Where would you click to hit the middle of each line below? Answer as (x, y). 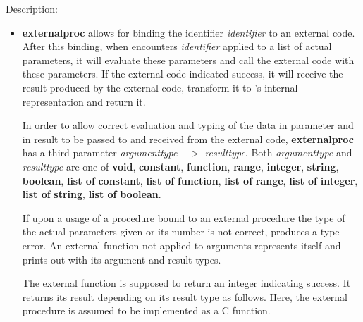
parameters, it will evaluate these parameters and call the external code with (188, 60)
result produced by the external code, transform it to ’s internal (160, 87)
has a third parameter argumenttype (100, 153)
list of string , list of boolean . (92, 194)
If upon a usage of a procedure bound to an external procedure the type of (184, 217)
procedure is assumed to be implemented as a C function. (146, 310)
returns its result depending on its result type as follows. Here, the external (185, 296)
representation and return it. (84, 101)
